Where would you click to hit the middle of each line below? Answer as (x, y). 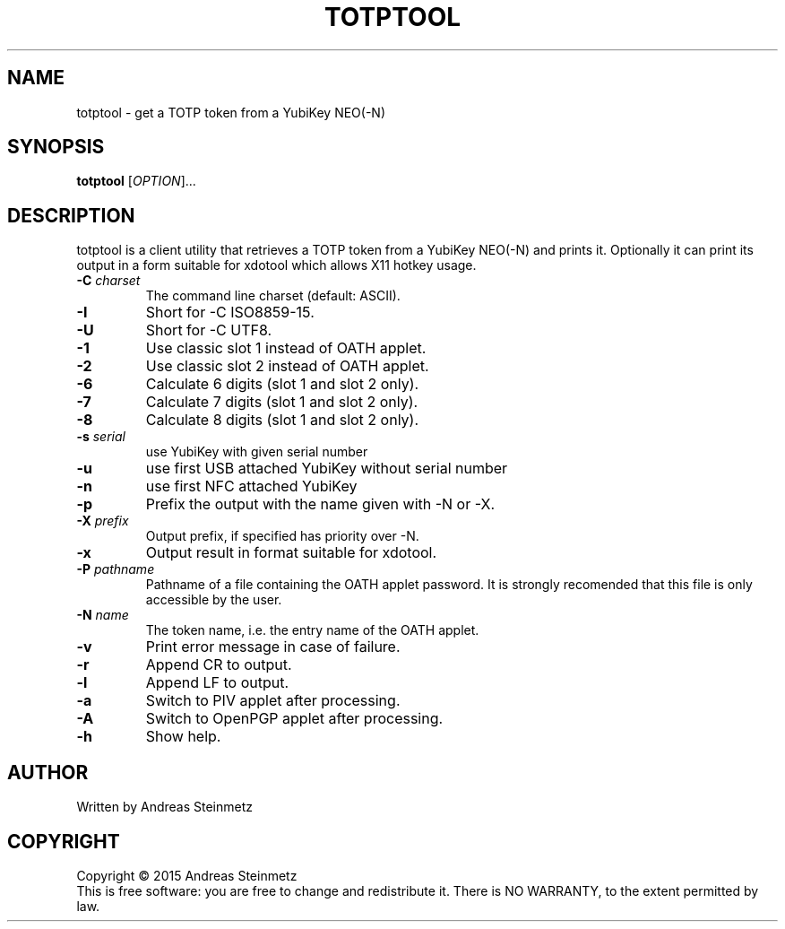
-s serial (101, 437)
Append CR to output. (219, 665)
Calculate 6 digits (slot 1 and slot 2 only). (282, 384)
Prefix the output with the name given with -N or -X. (320, 504)
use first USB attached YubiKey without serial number (327, 469)
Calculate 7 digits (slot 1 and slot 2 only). (282, 402)
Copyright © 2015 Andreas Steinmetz (187, 875)
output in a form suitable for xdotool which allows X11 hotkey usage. (276, 265)
